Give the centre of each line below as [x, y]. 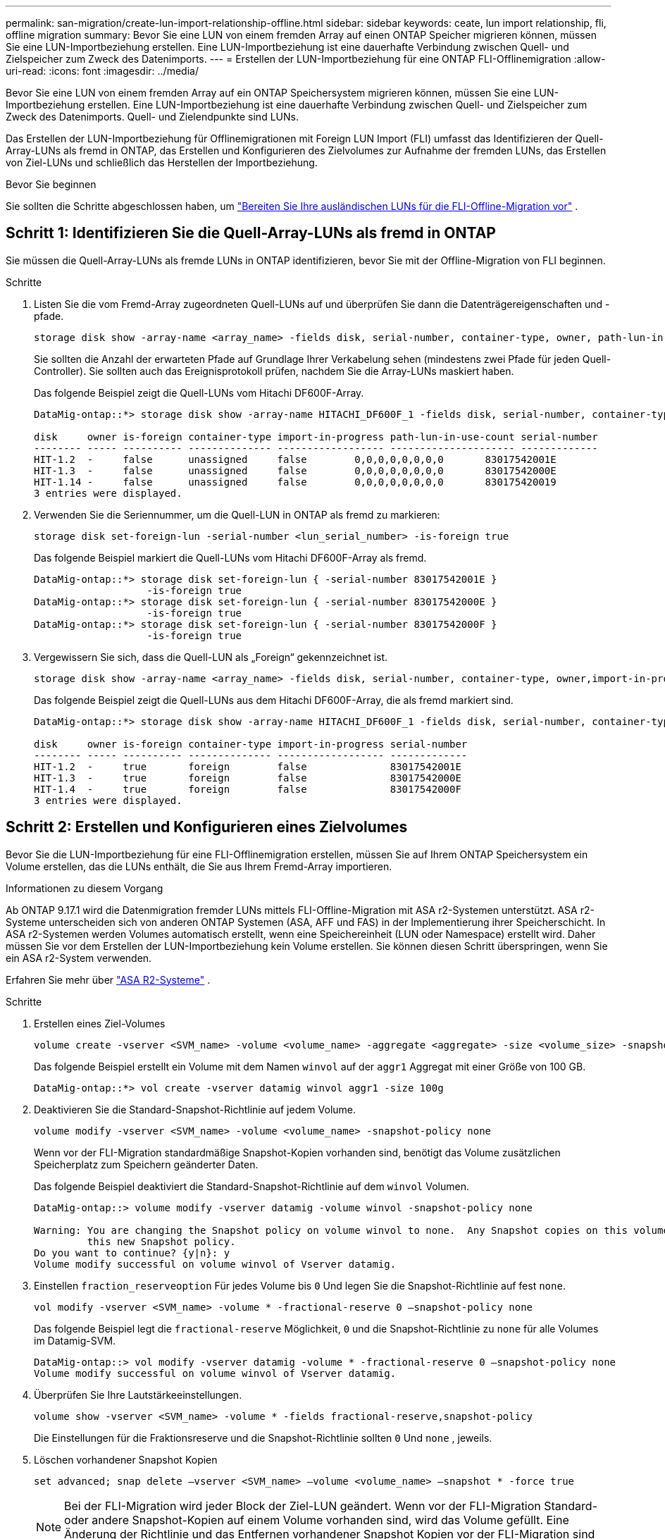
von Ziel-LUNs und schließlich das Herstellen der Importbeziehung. [162, 162]
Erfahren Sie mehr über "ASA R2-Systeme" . [108, 979]
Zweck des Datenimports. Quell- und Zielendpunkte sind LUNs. [152, 117]
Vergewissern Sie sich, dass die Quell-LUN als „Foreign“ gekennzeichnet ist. [211, 657]
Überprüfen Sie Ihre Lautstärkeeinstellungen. [138, 1395]
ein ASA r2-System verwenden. [79, 958]
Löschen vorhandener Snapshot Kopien [126, 1459]
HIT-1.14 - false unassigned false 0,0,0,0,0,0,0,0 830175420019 [295, 482]
